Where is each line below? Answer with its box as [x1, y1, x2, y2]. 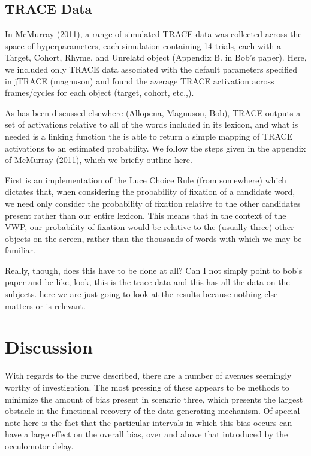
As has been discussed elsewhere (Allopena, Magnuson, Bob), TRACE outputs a [5, 106, 301, 119]
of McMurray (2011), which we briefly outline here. [5, 153, 192, 166]
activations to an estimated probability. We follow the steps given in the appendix [5, 141, 306, 154]
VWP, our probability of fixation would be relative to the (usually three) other [5, 221, 294, 233]
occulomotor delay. [5, 439, 74, 452]
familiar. [5, 244, 36, 256]
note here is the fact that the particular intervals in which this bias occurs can [5, 416, 292, 428]
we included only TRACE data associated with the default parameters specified [5, 62, 298, 75]
